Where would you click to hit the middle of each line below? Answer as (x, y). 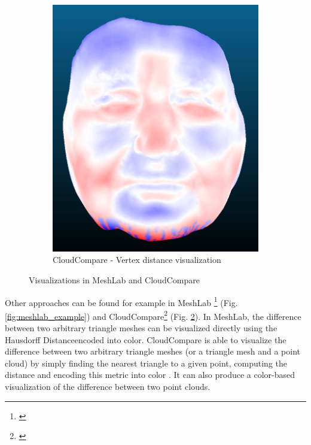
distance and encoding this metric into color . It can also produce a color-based (150, 375)
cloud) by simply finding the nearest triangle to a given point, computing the (146, 363)
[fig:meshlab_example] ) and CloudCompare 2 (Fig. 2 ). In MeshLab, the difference (153, 315)
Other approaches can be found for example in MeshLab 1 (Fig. (121, 301)
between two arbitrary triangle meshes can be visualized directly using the (141, 328)
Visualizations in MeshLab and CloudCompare (114, 279)
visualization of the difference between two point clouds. (108, 386)
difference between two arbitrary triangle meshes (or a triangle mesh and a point (153, 351)
